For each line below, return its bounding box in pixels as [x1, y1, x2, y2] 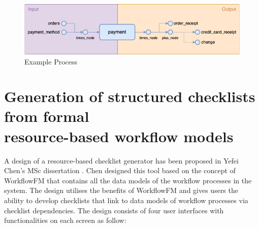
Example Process [24, 56, 78, 67]
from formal [4, 106, 89, 126]
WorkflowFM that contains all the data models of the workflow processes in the [4, 175, 252, 185]
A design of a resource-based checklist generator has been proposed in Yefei [4, 155, 239, 166]
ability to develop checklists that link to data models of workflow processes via [4, 194, 248, 205]
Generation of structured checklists [4, 86, 255, 107]
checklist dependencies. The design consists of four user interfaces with [4, 205, 224, 215]
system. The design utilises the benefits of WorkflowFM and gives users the [4, 185, 238, 196]
